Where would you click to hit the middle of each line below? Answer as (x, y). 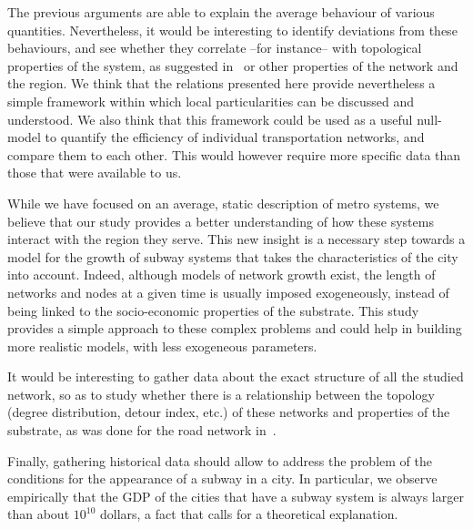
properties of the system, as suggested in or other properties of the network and (233, 65)
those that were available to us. (95, 173)
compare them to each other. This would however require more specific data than (234, 154)
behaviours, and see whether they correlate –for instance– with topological (215, 48)
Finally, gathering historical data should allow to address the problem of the (220, 460)
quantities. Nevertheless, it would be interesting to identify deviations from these (232, 30)
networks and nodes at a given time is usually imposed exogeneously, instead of (228, 292)
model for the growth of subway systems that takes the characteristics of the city (233, 256)
